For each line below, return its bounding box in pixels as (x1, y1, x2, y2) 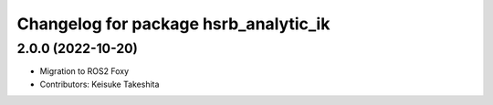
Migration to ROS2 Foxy (39, 66, 130, 77)
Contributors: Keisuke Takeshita (39, 79, 160, 89)
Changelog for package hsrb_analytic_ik (16, 14, 330, 34)
